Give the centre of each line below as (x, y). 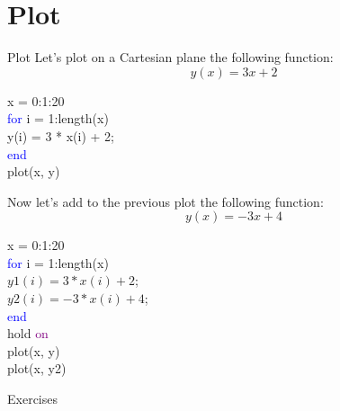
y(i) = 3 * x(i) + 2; (61, 135)
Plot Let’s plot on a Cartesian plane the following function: (170, 57)
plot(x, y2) (37, 368)
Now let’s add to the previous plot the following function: (166, 201)
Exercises (32, 399)
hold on (28, 333)
